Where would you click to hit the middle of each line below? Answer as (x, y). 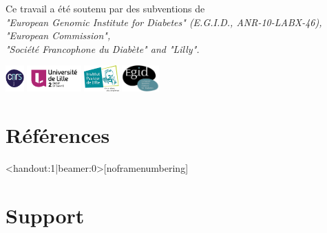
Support (45, 215)
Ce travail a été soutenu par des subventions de (105, 8)
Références (58, 134)
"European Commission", (58, 35)
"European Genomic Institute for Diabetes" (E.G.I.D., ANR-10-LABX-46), (164, 22)
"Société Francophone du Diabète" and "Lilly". (103, 48)
